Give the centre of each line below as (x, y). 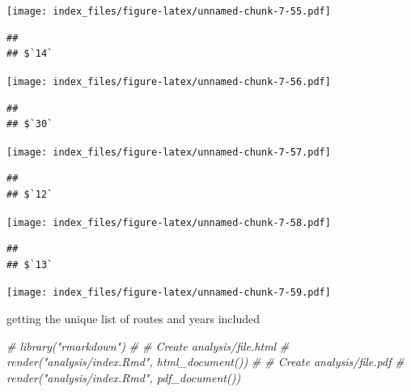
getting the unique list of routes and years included (133, 319)
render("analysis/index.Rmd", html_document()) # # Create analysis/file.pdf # (205, 362)
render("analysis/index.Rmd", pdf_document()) (124, 377)
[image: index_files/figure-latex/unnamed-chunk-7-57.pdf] (169, 152)
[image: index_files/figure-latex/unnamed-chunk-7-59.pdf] (169, 293)
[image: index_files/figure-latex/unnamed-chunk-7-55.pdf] (169, 11)
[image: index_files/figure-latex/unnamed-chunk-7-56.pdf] (169, 81)
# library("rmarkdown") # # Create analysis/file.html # (148, 345)
